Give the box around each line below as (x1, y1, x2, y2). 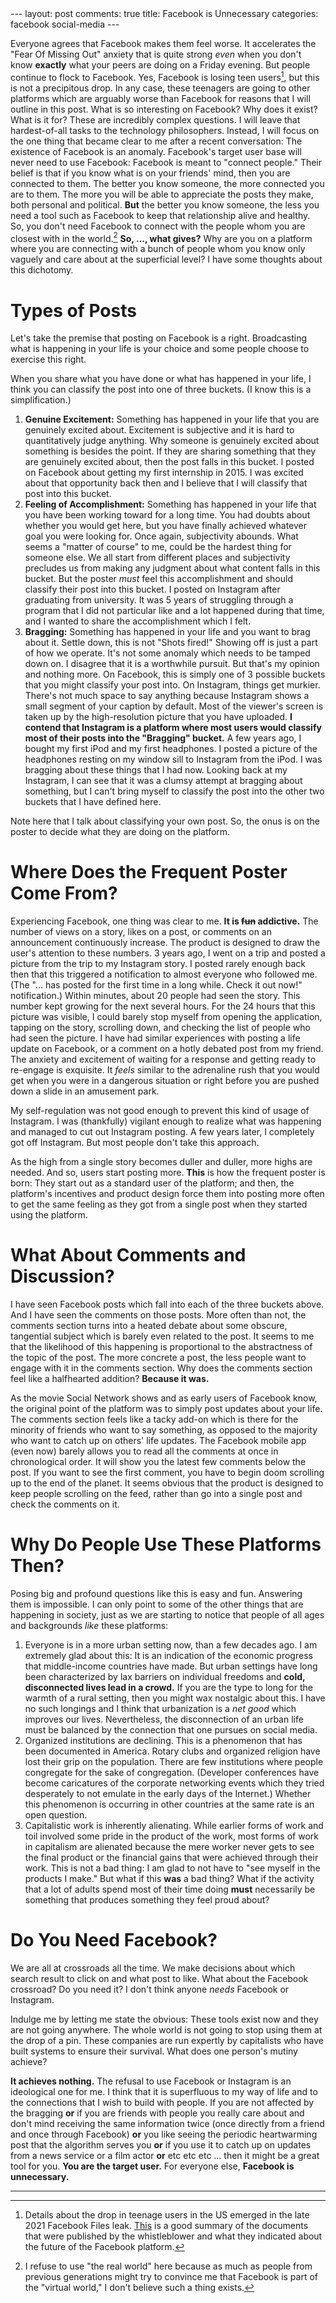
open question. (24, 1809, 88, 1821)
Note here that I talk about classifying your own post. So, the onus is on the (10, 815, 320, 827)
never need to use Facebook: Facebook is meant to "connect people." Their (10, 156, 323, 168)
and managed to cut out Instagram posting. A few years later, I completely (10, 1126, 315, 1138)
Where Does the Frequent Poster (10, 861, 288, 884)
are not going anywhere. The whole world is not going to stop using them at (10, 2024, 323, 2036)
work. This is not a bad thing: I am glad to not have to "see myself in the (24, 1862, 321, 1874)
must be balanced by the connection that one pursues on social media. (24, 1724, 318, 1736)
